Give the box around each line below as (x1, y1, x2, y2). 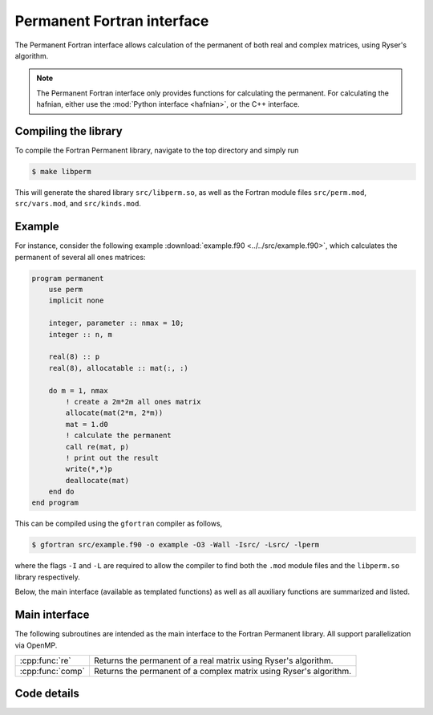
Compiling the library (14, 124, 123, 138)
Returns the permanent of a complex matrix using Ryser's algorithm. (93, 665, 352, 676)
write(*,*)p (65, 465, 112, 473)
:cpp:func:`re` (19, 655, 71, 666)
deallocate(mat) (65, 476, 130, 485)
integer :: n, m (48, 330, 112, 339)
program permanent (31, 274, 104, 282)
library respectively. (14, 572, 80, 582)
